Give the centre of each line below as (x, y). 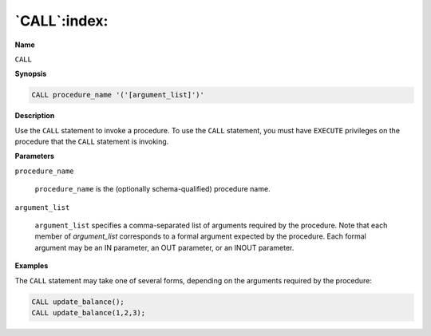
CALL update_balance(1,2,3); (89, 312)
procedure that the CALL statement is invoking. (92, 142)
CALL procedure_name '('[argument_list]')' (118, 95)
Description (35, 116)
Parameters (35, 156)
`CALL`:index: (61, 21)
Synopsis (31, 74)
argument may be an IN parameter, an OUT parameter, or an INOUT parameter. (164, 247)
